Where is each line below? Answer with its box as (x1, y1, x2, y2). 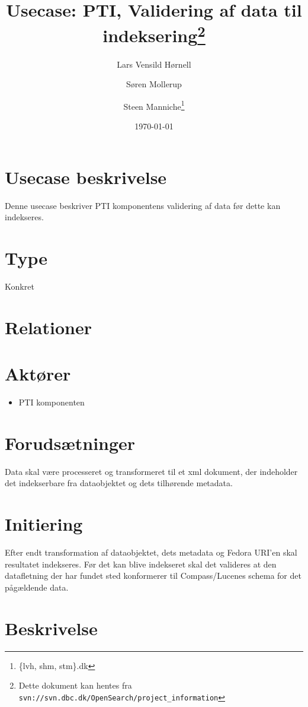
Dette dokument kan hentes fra (18, 679, 132, 692)
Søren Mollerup (126, 78, 182, 90)
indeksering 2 (102, 21, 206, 47)
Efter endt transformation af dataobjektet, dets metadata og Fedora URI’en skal (5, 546, 297, 559)
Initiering (5, 512, 83, 536)
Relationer (5, 315, 92, 339)
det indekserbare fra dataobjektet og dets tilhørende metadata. (5, 477, 233, 489)
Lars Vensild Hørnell (117, 58, 191, 70)
